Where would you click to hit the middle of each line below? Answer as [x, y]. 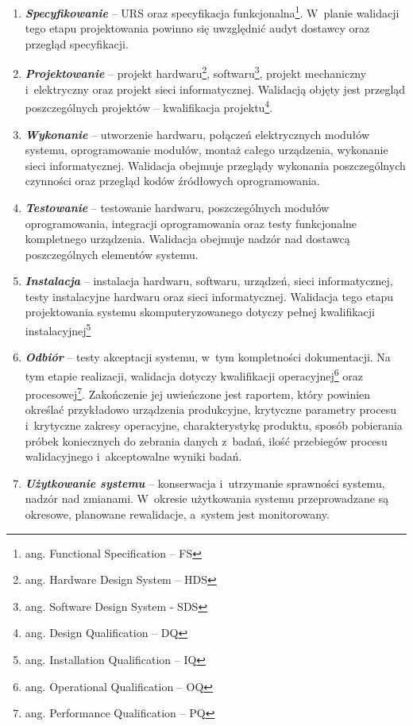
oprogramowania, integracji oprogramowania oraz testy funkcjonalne [191, 223]
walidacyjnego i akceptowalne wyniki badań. [133, 456]
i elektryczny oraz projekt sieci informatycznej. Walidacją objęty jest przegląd [215, 89]
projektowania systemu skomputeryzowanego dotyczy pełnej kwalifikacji [200, 312]
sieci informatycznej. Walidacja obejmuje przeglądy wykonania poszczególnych [215, 165]
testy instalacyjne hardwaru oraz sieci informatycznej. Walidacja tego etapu [209, 296]
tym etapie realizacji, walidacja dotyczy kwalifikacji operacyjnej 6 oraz [194, 374]
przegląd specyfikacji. [77, 43]
